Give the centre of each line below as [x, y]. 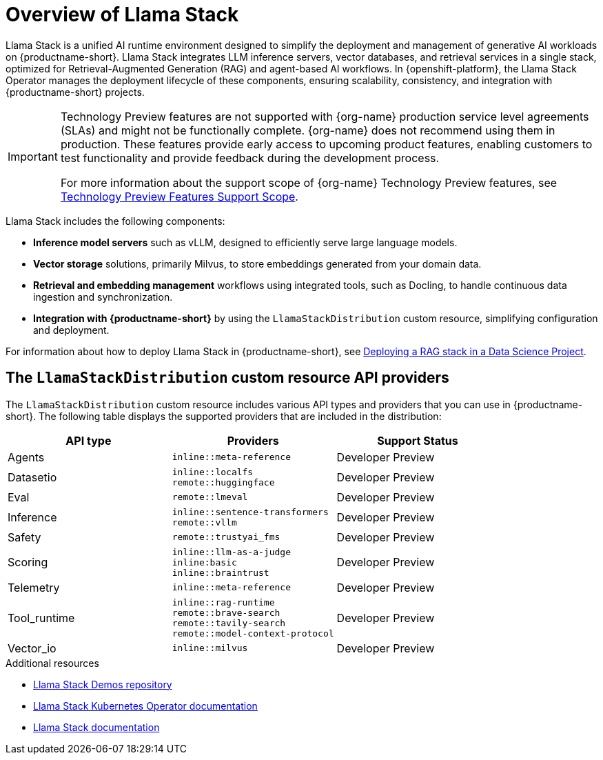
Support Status [418, 440]
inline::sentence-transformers [250, 512]
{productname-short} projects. [75, 92]
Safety [24, 537]
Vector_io [32, 648]
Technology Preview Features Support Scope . [179, 196]
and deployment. [71, 330]
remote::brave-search [226, 612]
